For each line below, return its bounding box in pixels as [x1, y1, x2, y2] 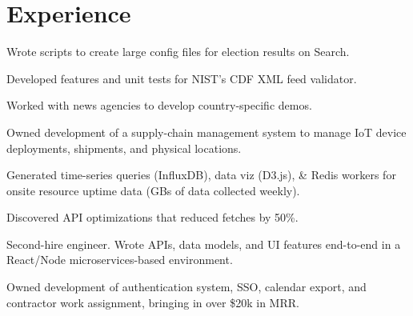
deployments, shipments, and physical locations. [6, 139, 242, 156]
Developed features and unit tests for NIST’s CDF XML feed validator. [6, 70, 357, 86]
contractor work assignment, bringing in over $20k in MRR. [6, 294, 299, 310]
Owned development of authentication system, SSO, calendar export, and [6, 278, 367, 295]
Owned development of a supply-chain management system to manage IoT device [6, 123, 407, 140]
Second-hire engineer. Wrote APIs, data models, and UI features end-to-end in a [6, 235, 401, 252]
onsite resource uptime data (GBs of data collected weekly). [6, 182, 300, 198]
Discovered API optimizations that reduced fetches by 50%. [6, 209, 299, 226]
